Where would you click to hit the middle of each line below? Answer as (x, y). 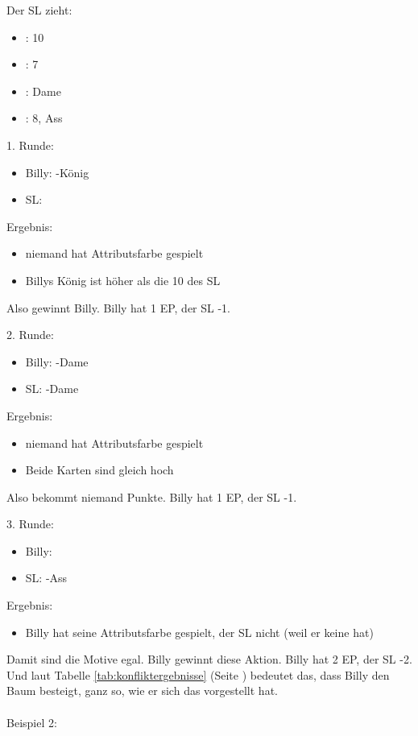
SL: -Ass (46, 578)
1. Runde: (30, 145)
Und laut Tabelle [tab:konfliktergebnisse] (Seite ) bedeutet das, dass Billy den (198, 674)
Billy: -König (57, 172)
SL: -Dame (52, 389)
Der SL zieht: (39, 10)
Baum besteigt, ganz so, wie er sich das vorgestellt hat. (142, 691)
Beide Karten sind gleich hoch (99, 470)
